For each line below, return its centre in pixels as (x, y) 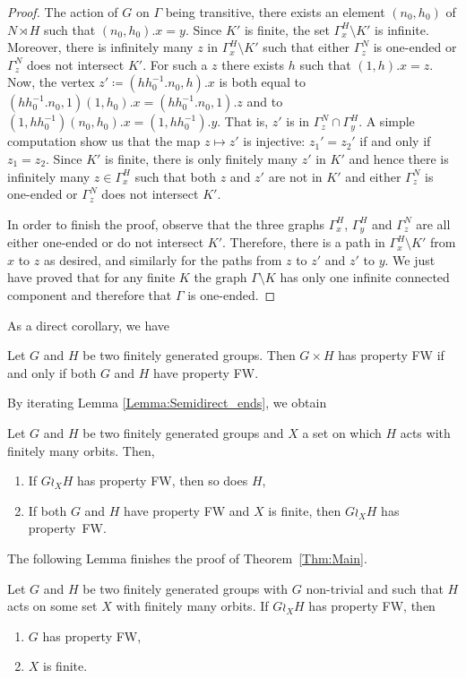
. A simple (387, 121)
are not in (295, 176)
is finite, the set (287, 29)
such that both (176, 176)
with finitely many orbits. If (192, 606)
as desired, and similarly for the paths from (163, 259)
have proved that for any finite (91, 277)
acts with (425, 432)
